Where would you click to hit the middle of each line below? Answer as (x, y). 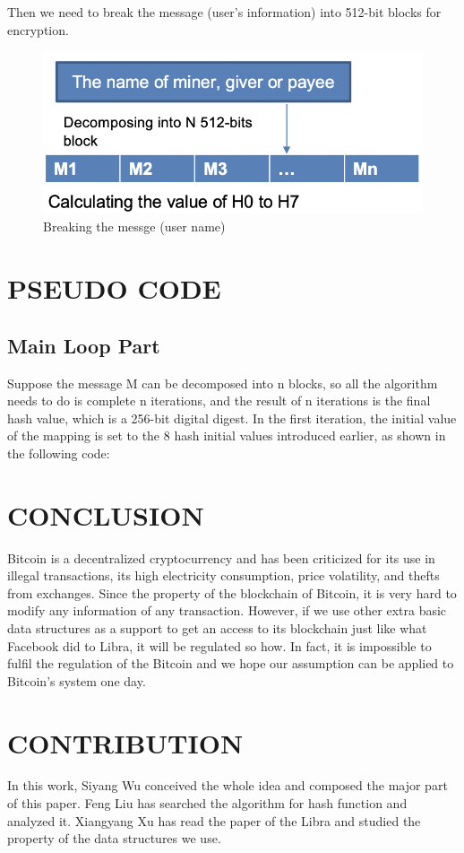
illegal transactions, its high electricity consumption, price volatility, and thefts (223, 575)
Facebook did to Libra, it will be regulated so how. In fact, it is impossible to (219, 645)
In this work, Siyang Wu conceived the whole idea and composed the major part (228, 785)
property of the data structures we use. (114, 838)
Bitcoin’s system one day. (77, 680)
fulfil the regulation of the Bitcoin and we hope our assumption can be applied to (231, 663)
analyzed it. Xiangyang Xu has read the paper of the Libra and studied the (214, 820)
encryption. (38, 29)
